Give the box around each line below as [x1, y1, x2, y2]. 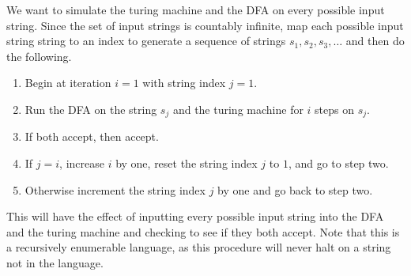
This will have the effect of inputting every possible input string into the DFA [6, 208, 384, 225]
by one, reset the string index [115, 155, 258, 172]
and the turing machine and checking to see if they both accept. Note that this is [6, 223, 400, 240]
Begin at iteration [25, 74, 111, 91]
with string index [142, 74, 226, 91]
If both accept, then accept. [25, 128, 159, 145]
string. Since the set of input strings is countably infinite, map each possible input [6, 17, 404, 33]
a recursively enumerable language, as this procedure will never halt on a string [6, 239, 391, 255]
